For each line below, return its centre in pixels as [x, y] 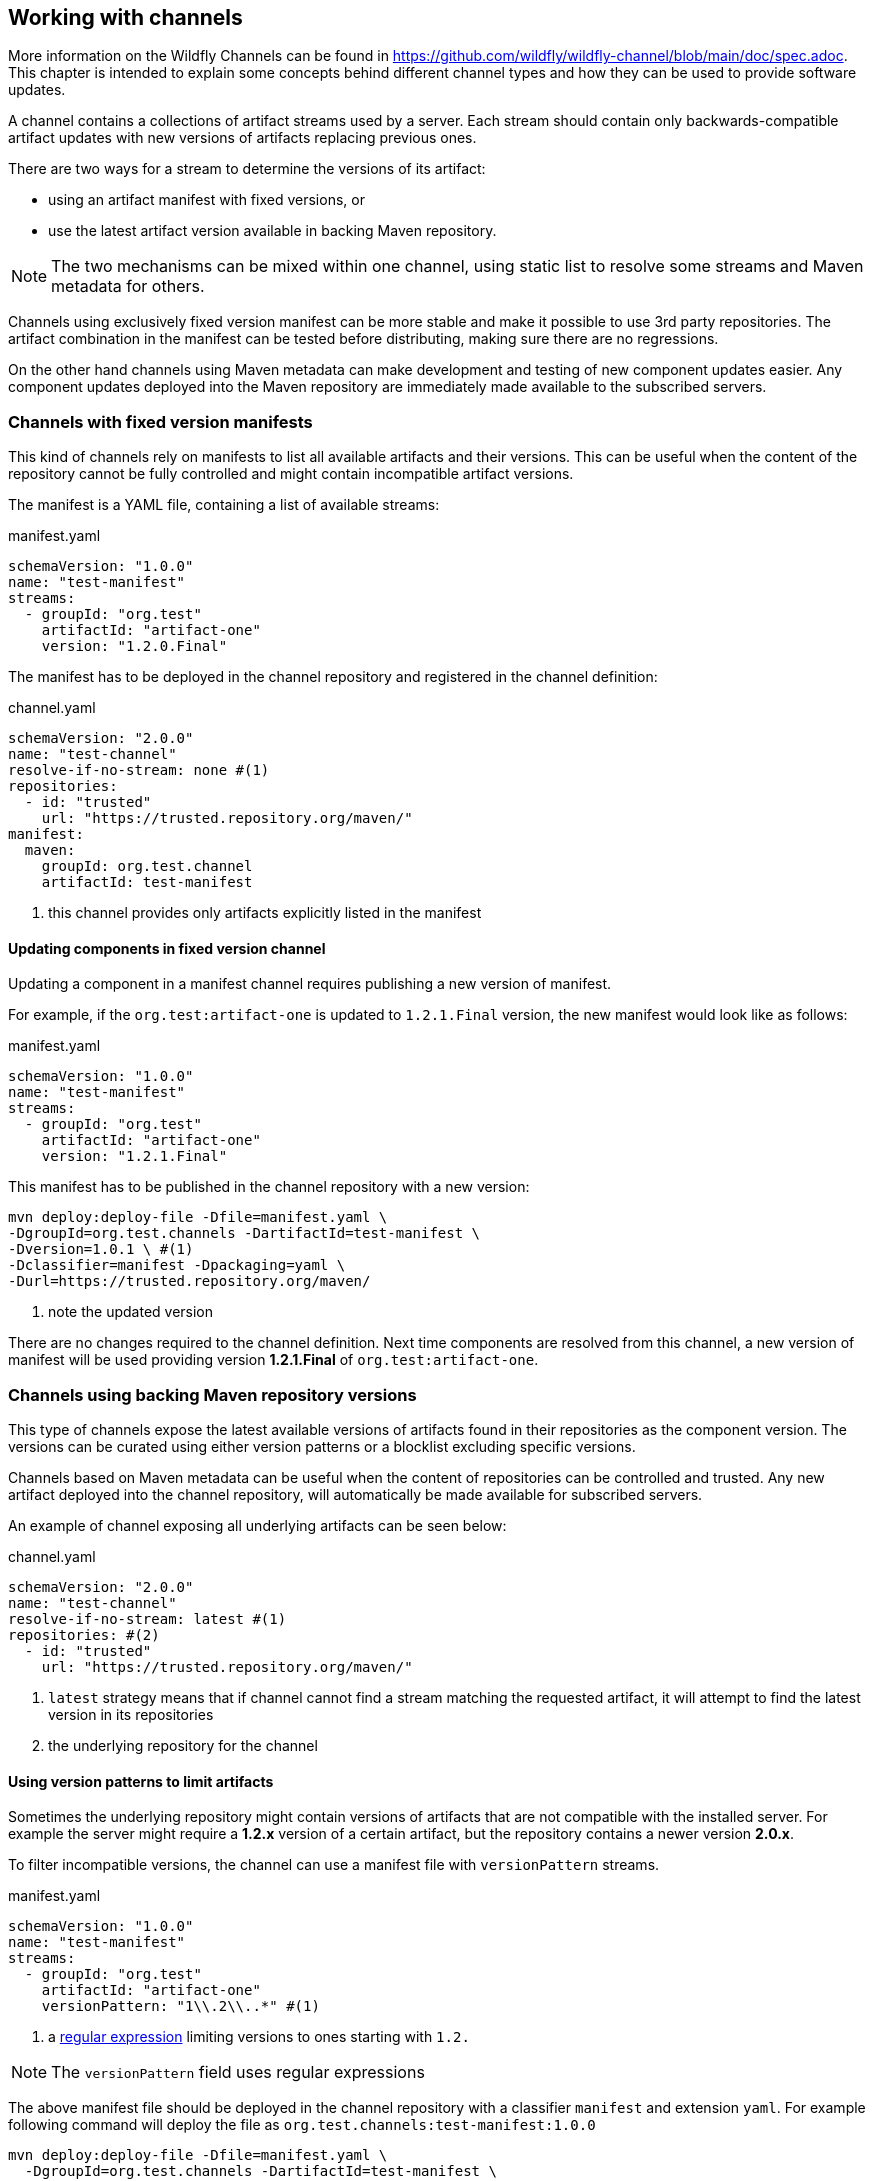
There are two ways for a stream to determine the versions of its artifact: [247, 169]
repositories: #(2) [84, 1635]
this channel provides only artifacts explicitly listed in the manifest [265, 913]
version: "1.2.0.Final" [134, 646]
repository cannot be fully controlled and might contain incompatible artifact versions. [291, 474]
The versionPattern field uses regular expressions [238, 2072]
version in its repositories [131, 1715]
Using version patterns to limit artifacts [141, 1781]
